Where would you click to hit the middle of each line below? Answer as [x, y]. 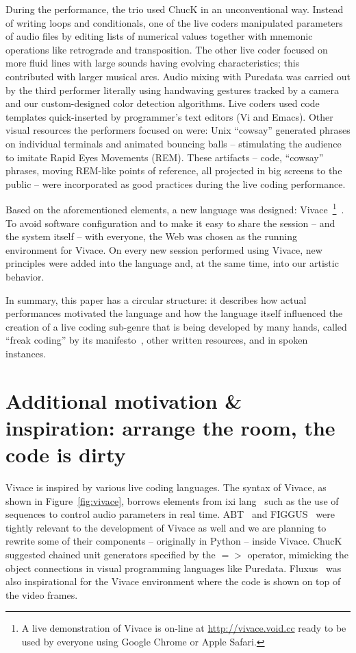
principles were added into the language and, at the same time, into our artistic [172, 263]
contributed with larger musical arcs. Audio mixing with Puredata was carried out [178, 76]
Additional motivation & [124, 400]
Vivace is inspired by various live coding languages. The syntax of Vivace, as [166, 487]
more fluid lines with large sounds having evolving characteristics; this [153, 63]
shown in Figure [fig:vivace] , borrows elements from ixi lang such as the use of [172, 500]
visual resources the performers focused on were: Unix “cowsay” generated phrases [178, 130]
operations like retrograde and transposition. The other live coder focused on [167, 49]
